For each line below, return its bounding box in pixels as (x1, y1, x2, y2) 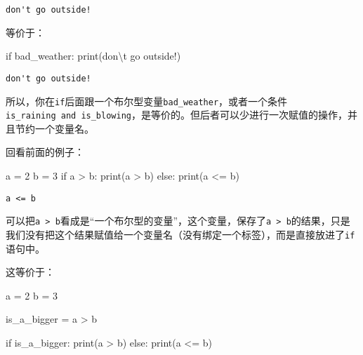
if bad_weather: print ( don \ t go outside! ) (6, 48, 181, 63)
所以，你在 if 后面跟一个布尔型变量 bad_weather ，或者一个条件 (6, 93, 288, 108)
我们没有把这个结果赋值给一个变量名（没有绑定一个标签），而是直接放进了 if (6, 227, 355, 241)
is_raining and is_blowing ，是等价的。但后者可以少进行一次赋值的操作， (6, 107, 348, 122)
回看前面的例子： (6, 145, 84, 159)
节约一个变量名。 (15, 121, 94, 135)
